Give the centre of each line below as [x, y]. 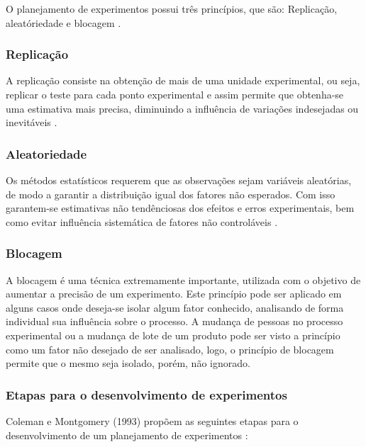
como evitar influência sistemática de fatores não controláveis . [142, 221]
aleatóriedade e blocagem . [63, 22]
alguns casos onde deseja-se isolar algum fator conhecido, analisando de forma [175, 307]
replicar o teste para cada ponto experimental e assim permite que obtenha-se [175, 94]
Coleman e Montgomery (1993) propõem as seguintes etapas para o [152, 420]
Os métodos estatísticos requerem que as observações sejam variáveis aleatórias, [179, 180]
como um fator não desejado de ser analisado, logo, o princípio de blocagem [170, 349]
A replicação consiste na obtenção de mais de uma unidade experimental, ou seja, [183, 80]
